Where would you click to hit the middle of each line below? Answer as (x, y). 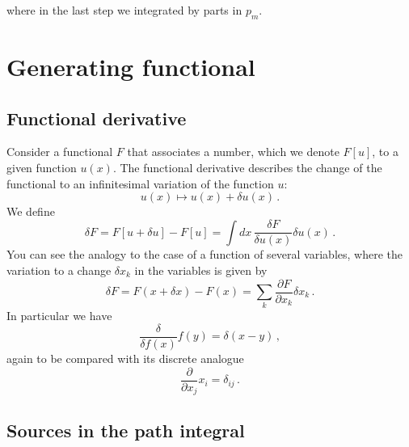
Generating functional (131, 66)
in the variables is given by (201, 270)
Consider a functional (60, 152)
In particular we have (59, 316)
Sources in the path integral (126, 430)
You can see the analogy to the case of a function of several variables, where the (204, 254)
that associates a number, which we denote (233, 152)
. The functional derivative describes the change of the (247, 167)
